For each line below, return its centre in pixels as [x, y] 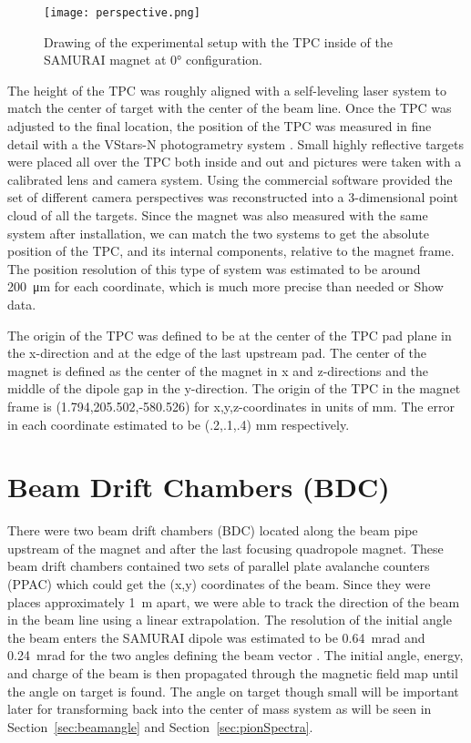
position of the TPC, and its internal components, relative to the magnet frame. [231, 251]
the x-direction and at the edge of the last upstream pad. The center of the [217, 353]
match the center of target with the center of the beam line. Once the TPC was [230, 108]
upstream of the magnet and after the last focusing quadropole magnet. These [225, 548]
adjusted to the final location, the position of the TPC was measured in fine [220, 126]
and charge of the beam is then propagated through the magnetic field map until [233, 673]
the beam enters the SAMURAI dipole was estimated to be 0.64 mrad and [216, 637]
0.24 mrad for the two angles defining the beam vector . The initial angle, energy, [235, 655]
